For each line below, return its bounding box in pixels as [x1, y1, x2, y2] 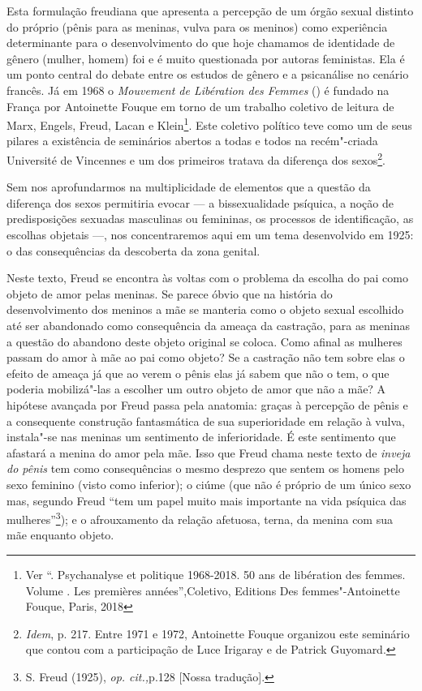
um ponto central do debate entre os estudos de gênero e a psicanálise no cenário [6, 66, 409, 83]
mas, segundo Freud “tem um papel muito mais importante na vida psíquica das [6, 491, 407, 509]
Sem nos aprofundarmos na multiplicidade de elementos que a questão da [6, 178, 371, 195]
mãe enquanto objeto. [6, 526, 114, 543]
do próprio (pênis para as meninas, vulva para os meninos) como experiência [6, 18, 388, 35]
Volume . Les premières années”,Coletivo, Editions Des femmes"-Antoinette [25, 582, 400, 599]
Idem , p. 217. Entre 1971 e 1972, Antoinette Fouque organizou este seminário [25, 624, 410, 642]
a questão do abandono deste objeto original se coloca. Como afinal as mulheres [6, 333, 403, 350]
